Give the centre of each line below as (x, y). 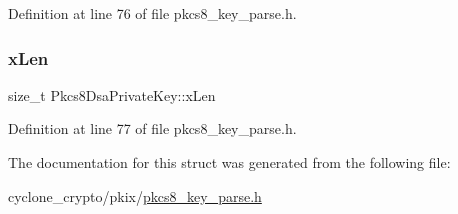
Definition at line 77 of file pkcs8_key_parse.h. (152, 128)
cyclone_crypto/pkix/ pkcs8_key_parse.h (135, 195)
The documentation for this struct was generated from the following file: (229, 162)
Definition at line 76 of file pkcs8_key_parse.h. (152, 13)
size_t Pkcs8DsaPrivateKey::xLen (112, 94)
